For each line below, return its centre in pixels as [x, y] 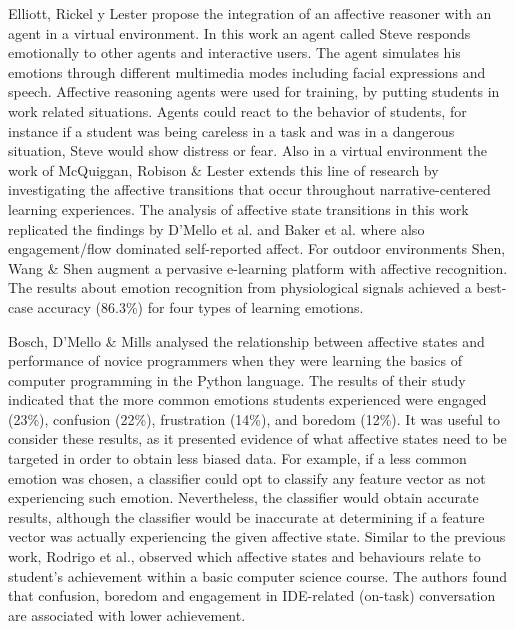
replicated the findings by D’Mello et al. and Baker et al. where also [216, 228]
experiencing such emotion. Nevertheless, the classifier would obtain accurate [243, 497]
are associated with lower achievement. [127, 614]
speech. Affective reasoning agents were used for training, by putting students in [254, 91]
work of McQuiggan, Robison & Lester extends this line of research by [223, 169]
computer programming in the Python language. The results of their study [237, 379]
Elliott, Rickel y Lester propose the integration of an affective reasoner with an [250, 13]
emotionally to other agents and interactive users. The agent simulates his [234, 52]
